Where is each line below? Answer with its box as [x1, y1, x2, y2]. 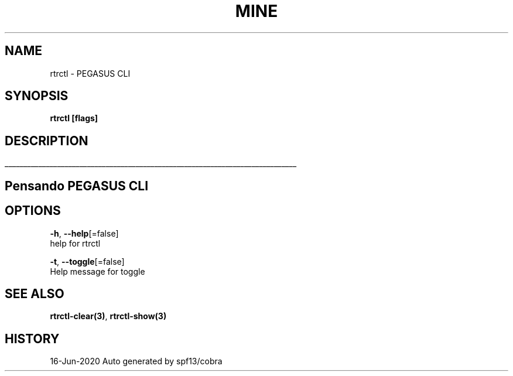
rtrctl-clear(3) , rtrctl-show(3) [50, 311, 167, 322]
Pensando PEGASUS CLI [5, 178, 149, 193]
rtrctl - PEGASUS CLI [50, 68, 131, 78]
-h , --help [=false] [50, 228, 119, 238]
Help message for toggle [50, 266, 145, 276]
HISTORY [5, 331, 60, 346]
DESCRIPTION [5, 133, 88, 148]
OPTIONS [5, 203, 61, 218]
